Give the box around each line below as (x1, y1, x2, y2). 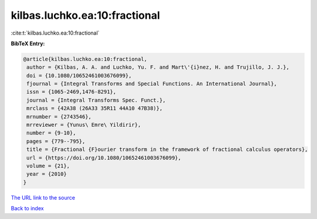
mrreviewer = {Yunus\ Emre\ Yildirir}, (26, 122, 141, 129)
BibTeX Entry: (11, 40, 45, 47)
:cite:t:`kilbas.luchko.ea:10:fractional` (11, 29, 100, 36)
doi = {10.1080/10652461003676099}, (26, 72, 132, 79)
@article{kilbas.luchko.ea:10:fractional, (23, 56, 147, 62)
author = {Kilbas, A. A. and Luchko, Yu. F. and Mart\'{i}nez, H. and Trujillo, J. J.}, (26, 64, 290, 70)
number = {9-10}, (26, 130, 76, 136)
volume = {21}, (26, 163, 70, 169)
